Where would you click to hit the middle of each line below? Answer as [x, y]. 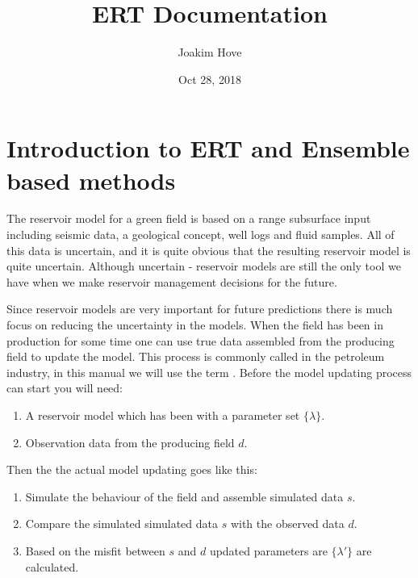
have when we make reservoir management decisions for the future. [172, 281]
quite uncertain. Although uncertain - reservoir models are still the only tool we [204, 266]
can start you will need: [65, 388]
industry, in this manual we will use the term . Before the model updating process [209, 372]
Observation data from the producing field [130, 442]
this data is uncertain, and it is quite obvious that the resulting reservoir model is [209, 250]
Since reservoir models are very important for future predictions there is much [200, 309]
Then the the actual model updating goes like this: [132, 469]
